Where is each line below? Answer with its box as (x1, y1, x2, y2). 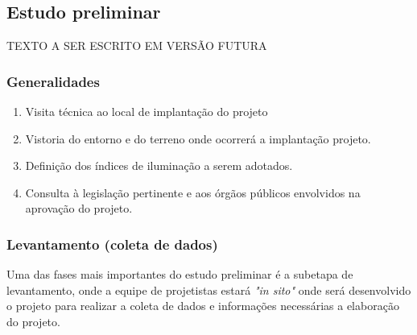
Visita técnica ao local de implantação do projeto (25, 103, 268, 120)
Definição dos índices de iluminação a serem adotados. (25, 157, 293, 174)
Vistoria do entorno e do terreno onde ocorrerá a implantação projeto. (25, 130, 371, 147)
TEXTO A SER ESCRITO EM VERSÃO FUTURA (6, 37, 267, 54)
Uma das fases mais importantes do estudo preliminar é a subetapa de (6, 266, 353, 283)
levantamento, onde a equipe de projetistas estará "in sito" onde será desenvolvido (6, 281, 411, 298)
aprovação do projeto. (25, 200, 133, 217)
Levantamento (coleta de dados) (6, 234, 218, 254)
